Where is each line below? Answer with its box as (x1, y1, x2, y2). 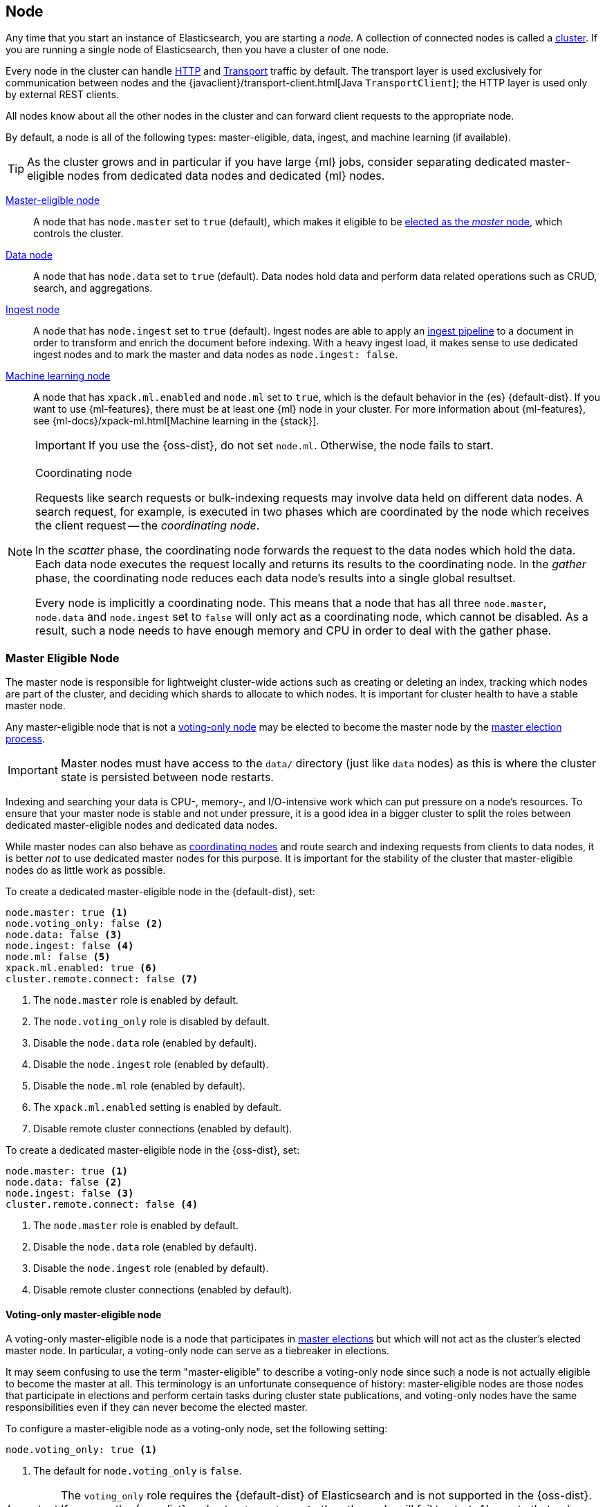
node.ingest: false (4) (6, 940, 134, 952)
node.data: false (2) (6, 1177, 122, 1188)
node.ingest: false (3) (6, 1188, 134, 1199)
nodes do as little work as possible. (6, 864, 166, 877)
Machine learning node (6, 370, 111, 382)
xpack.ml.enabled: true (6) (6, 962, 158, 974)
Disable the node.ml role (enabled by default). (33, 1080, 245, 1092)
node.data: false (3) (6, 929, 122, 941)
